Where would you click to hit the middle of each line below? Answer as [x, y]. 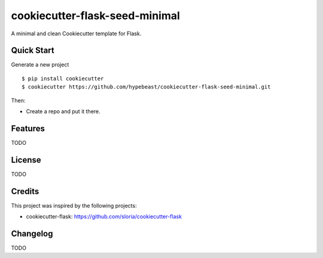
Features [28, 128]
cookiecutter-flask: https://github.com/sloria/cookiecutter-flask [104, 217]
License [26, 160]
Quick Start [33, 51]
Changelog [32, 233]
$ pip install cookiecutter [63, 78]
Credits [25, 191]
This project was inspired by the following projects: [74, 205]
